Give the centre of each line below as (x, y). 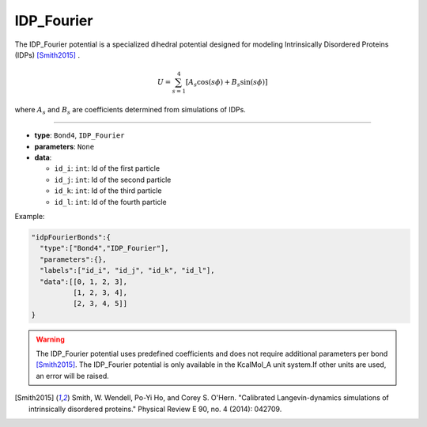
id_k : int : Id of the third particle (108, 191)
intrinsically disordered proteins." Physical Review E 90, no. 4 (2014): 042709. (155, 409)
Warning (50, 339)
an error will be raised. (73, 376)
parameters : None (64, 146)
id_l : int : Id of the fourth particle (111, 202)
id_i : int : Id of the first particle (107, 168)
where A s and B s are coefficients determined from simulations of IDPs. (130, 110)
